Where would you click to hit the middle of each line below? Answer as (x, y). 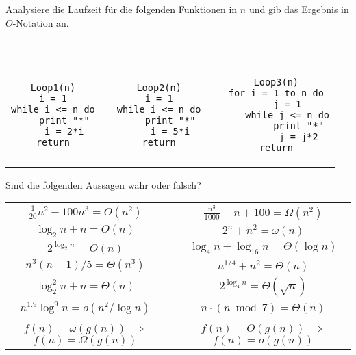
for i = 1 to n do (276, 93)
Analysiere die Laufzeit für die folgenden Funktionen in (122, 9)
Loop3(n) (276, 82)
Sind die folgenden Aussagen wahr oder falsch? (103, 184)
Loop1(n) (53, 87)
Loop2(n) (159, 87)
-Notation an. (41, 22)
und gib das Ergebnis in (299, 9)
